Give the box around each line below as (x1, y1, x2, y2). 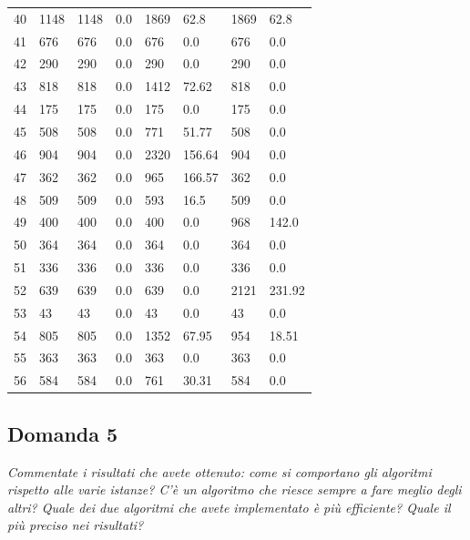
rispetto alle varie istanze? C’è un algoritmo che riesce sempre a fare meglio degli (7, 480, 462, 499)
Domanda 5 (7, 419, 118, 447)
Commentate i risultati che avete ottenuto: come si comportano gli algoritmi (7, 462, 432, 481)
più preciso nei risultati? (7, 515, 144, 535)
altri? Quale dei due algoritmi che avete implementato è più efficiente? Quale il (7, 497, 451, 516)
